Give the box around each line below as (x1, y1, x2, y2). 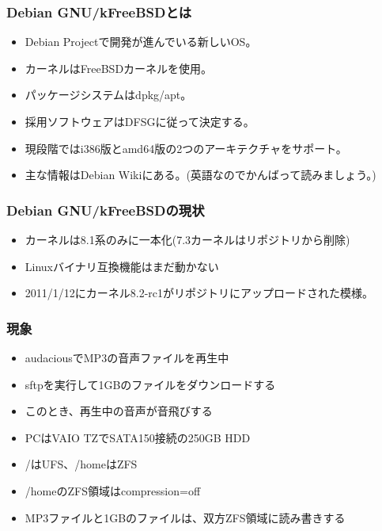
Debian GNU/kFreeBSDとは (6, 2, 192, 21)
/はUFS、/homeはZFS (25, 456, 138, 472)
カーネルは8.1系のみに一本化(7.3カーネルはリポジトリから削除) (25, 231, 350, 247)
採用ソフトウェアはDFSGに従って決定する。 (25, 113, 255, 129)
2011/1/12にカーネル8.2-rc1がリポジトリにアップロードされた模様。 (25, 285, 374, 301)
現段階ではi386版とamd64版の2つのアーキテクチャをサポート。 (25, 139, 347, 156)
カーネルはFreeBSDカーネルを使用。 (25, 59, 213, 76)
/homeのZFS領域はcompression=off (25, 482, 201, 499)
